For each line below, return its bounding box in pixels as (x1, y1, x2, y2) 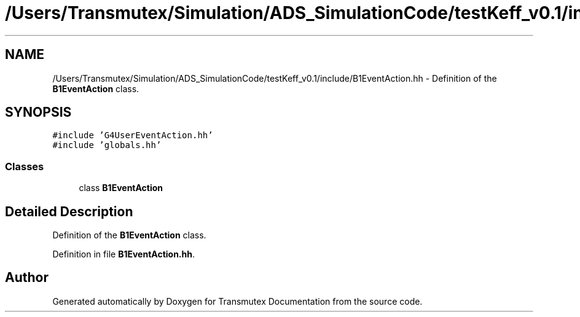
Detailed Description (5, 203, 133, 219)
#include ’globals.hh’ (52, 140, 162, 151)
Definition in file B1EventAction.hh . (52, 249, 195, 260)
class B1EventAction (79, 182, 163, 194)
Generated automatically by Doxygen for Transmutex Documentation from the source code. (52, 295, 423, 307)
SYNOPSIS (5, 104, 72, 120)
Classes (5, 160, 44, 173)
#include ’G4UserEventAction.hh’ (52, 130, 213, 141)
